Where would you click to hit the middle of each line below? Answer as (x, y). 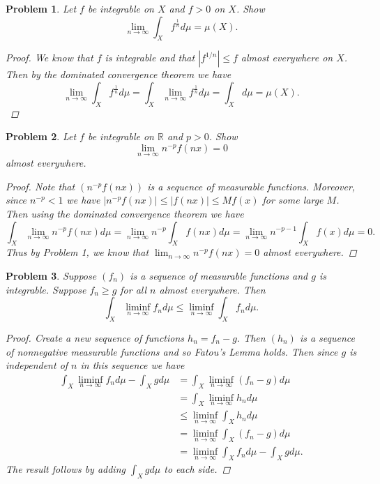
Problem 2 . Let (41, 136)
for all (134, 289)
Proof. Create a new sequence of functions (95, 337)
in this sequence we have (132, 365)
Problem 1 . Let (41, 8)
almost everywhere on (287, 58)
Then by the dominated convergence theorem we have (119, 74)
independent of (37, 365)
